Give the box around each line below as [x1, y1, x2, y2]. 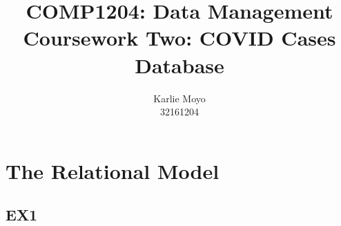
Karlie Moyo [153, 91, 206, 105]
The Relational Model [6, 156, 220, 185]
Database [135, 50, 224, 79]
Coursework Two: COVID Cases [23, 23, 336, 52]
